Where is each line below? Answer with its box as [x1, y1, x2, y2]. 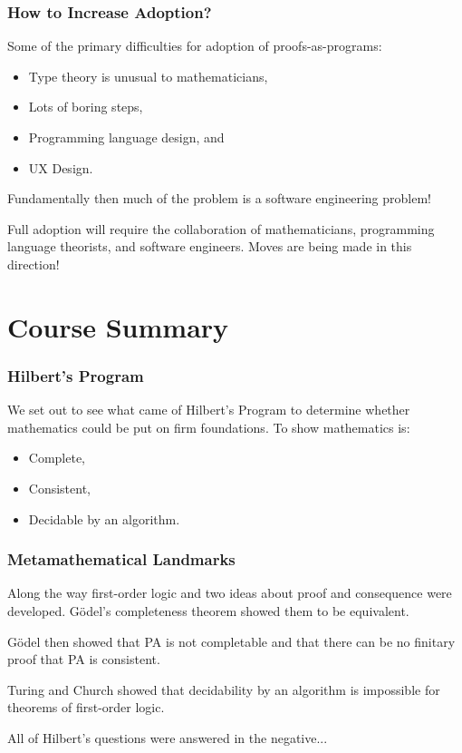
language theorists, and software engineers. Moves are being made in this [7, 237, 412, 256]
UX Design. [28, 158, 93, 177]
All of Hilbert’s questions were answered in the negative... [7, 728, 328, 747]
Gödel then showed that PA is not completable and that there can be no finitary [7, 631, 456, 650]
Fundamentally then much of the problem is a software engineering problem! [7, 189, 431, 208]
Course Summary [7, 308, 229, 345]
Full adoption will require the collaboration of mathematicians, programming [7, 219, 435, 238]
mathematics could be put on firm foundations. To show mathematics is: [7, 417, 410, 436]
